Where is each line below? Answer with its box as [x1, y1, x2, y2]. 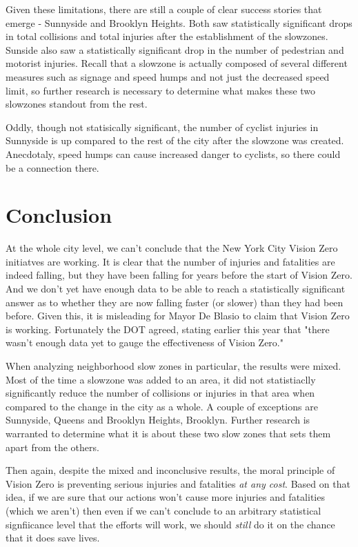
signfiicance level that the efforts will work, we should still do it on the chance [6, 517, 335, 531]
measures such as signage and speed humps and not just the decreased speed [6, 69, 330, 83]
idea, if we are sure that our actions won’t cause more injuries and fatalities [6, 490, 325, 504]
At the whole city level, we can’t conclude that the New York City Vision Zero [6, 241, 338, 255]
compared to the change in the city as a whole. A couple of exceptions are [6, 399, 318, 413]
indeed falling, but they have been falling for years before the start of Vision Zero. [6, 268, 352, 282]
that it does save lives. [6, 530, 100, 545]
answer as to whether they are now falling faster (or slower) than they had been [6, 295, 344, 309]
